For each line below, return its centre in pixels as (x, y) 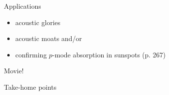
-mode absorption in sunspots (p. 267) (109, 54)
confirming (31, 54)
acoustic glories (38, 22)
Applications (23, 6)
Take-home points (30, 87)
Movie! (14, 71)
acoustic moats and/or (48, 38)
